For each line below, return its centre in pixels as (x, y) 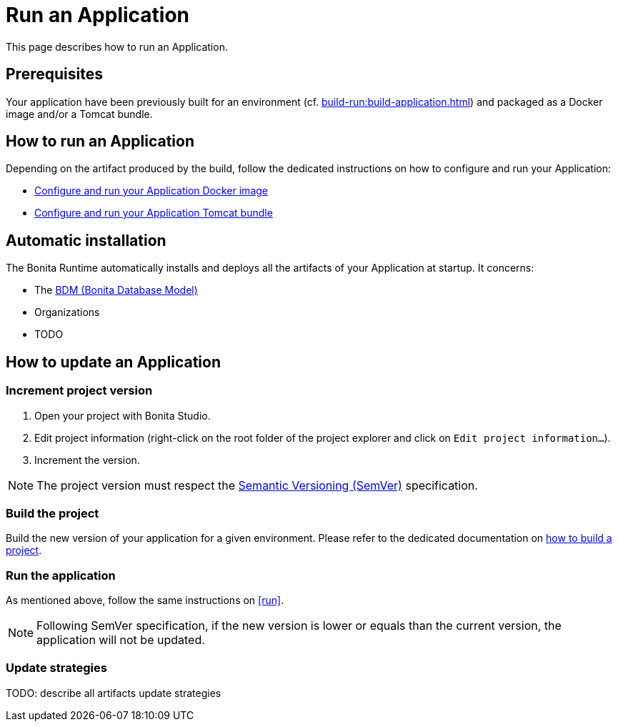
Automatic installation (86, 240)
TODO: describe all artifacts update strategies (114, 693)
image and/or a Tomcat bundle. (79, 114)
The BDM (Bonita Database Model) (116, 290)
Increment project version (79, 391)
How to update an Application (114, 362)
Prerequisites (54, 74)
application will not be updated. (121, 640)
